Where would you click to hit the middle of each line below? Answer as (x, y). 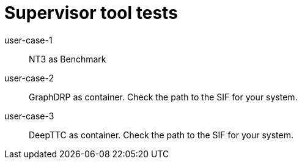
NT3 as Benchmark (68, 59)
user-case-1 (28, 40)
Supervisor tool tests (91, 13)
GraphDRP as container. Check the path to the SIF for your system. (163, 97)
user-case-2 (29, 78)
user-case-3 (29, 116)
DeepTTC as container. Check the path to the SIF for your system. (161, 135)
